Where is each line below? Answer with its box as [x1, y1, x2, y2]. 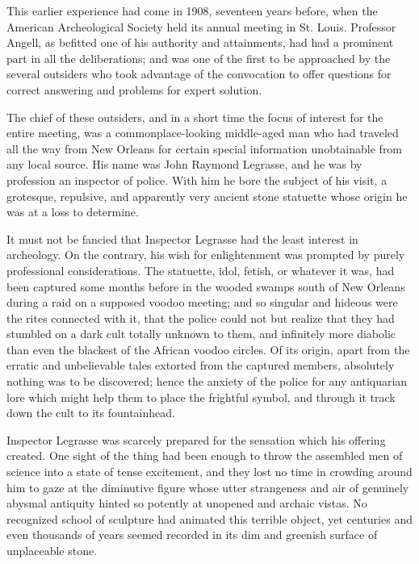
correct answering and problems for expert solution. [6, 81, 262, 98]
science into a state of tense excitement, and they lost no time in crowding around [6, 463, 413, 480]
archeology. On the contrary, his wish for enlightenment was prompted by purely [6, 246, 405, 263]
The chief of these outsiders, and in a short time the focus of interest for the [6, 108, 383, 125]
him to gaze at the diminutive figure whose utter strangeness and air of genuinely [6, 478, 409, 495]
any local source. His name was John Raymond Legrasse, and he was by [6, 156, 362, 173]
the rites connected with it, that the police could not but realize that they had [6, 309, 395, 326]
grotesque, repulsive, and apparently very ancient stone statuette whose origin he [6, 187, 408, 204]
